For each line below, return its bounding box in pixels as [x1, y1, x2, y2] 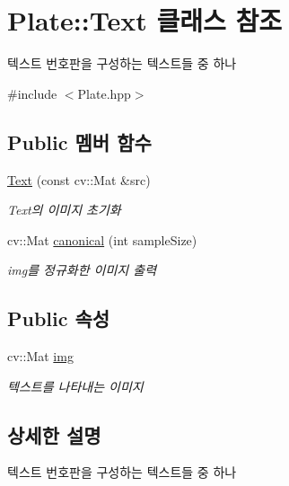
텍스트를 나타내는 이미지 [7, 376, 144, 395]
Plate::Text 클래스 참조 [7, 2, 282, 39]
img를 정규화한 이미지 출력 [7, 261, 157, 279]
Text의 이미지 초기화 [7, 200, 121, 219]
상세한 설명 [7, 420, 101, 448]
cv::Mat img [7, 347, 74, 366]
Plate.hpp [77, 84, 131, 102]
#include [7, 84, 57, 102]
